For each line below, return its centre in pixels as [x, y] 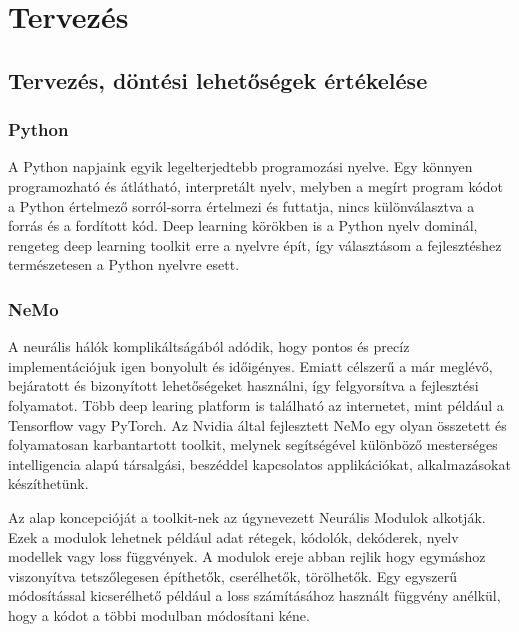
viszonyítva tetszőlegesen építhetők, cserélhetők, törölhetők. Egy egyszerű [233, 575]
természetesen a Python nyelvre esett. [124, 264]
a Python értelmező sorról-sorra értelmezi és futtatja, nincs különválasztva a [241, 205]
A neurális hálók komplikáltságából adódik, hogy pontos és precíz [209, 346]
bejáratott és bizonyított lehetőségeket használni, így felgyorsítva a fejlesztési [243, 385]
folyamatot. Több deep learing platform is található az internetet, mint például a [256, 404]
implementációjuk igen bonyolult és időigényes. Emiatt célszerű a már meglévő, [250, 365]
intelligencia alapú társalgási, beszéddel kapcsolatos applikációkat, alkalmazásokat [259, 463]
